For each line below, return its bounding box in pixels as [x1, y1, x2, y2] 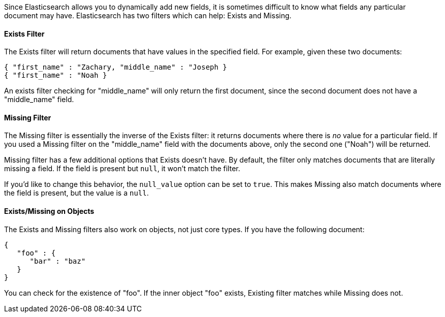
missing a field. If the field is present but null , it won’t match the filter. [4, 164, 241, 173]
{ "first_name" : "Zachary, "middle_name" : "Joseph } [4, 63, 227, 72]
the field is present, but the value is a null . [4, 188, 149, 198]
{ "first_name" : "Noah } [4, 71, 107, 80]
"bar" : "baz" [29, 257, 86, 265]
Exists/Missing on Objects [4, 207, 95, 216]
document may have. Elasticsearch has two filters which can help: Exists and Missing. [4, 11, 292, 20]
